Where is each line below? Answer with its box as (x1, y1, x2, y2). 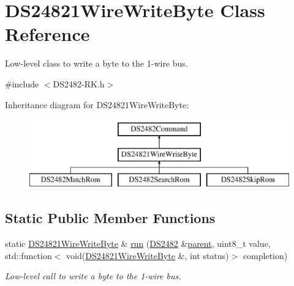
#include (5, 77, 39, 90)
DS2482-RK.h (53, 77, 105, 90)
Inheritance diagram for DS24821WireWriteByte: (5, 98, 189, 111)
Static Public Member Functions (5, 208, 216, 227)
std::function (5, 249, 52, 262)
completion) (243, 249, 288, 262)
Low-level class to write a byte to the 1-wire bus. (5, 57, 188, 70)
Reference (5, 21, 90, 46)
